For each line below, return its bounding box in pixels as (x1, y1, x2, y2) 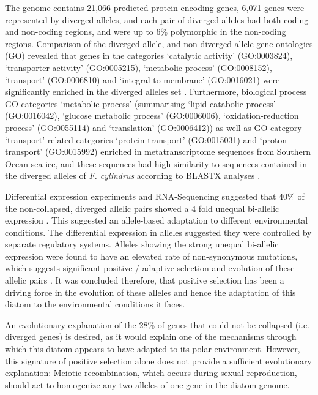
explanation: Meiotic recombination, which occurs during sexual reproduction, (5, 366, 297, 379)
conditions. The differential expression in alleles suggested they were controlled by (5, 225, 312, 238)
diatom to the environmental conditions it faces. (5, 298, 185, 310)
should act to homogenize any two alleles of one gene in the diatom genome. (5, 378, 290, 391)
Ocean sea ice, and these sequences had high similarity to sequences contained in (5, 157, 308, 170)
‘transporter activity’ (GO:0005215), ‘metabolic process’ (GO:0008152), (5, 61, 272, 73)
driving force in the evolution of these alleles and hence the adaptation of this (5, 285, 296, 298)
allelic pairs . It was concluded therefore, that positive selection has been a (5, 274, 284, 287)
